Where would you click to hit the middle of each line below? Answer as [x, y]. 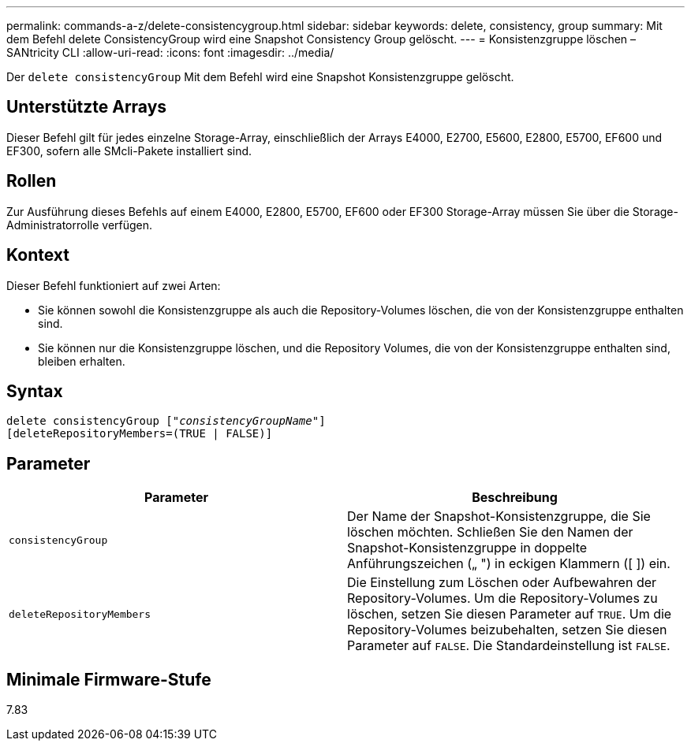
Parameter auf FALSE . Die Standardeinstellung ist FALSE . [509, 646]
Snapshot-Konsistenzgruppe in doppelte [467, 548]
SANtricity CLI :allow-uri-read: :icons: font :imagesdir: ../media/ [170, 52]
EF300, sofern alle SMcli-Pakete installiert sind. [129, 151]
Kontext [38, 255]
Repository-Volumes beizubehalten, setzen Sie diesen [507, 630]
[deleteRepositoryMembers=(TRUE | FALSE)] [140, 434]
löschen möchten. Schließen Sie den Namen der [490, 532]
